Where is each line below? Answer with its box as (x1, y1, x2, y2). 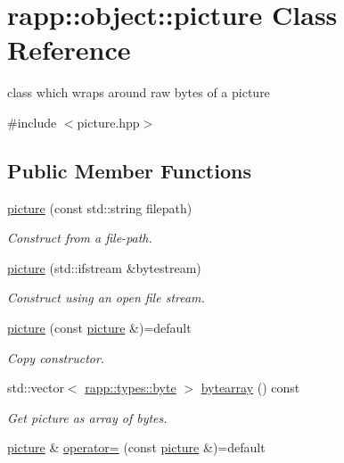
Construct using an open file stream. (7, 288, 205, 307)
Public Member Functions (7, 156, 251, 184)
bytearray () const (201, 378, 300, 397)
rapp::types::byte (85, 378, 176, 397)
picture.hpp (77, 112, 140, 131)
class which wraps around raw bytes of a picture (7, 83, 270, 102)
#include (7, 112, 57, 131)
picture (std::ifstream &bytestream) (7, 258, 201, 277)
